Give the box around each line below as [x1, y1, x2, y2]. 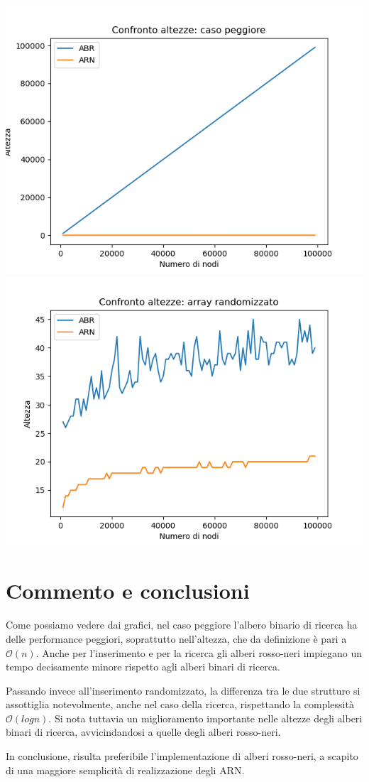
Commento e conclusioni [6, 576, 250, 605]
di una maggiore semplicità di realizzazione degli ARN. [6, 762, 245, 777]
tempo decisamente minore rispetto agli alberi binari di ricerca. [6, 659, 280, 674]
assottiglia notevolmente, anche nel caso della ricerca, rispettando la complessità [6, 697, 354, 712]
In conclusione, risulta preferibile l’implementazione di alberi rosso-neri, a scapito [6, 749, 358, 764]
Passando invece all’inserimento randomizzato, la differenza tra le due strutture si [6, 683, 360, 697]
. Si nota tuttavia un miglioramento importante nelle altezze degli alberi [48, 710, 363, 725]
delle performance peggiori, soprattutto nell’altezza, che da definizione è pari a [6, 631, 347, 646]
